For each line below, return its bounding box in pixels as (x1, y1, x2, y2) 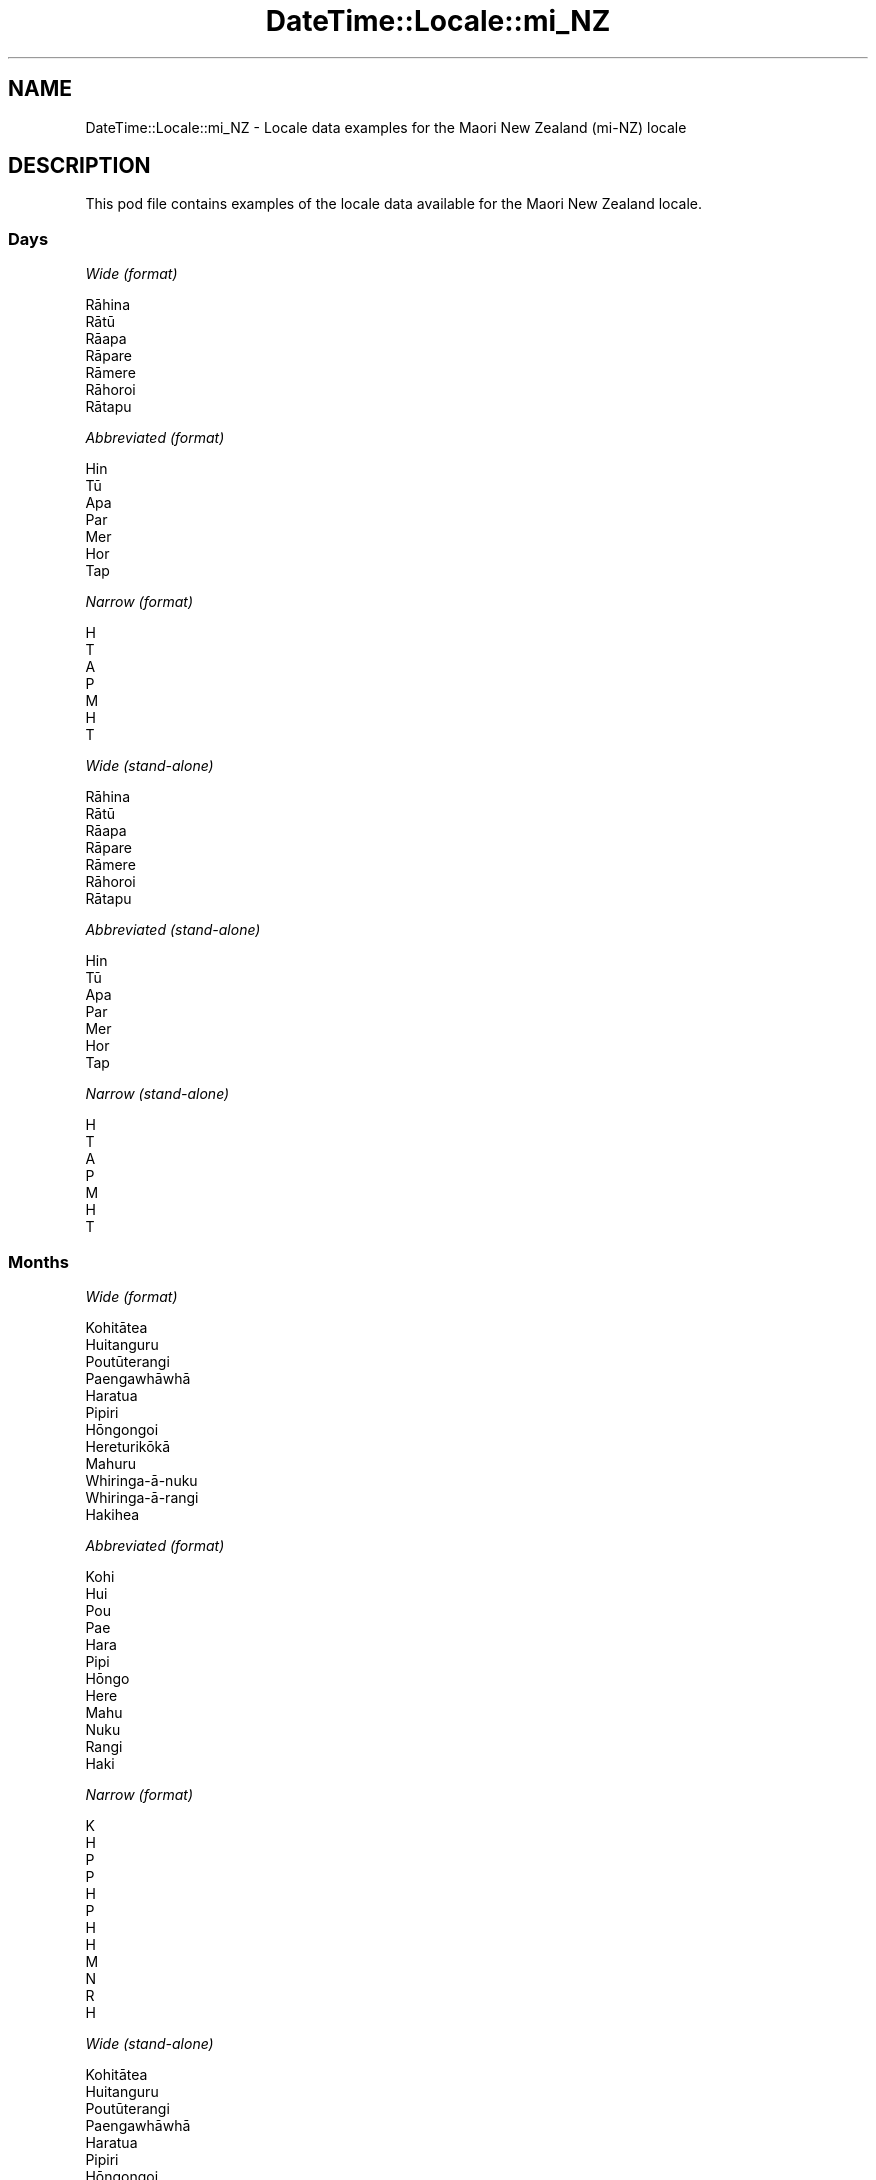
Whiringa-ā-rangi (85, 1488, 199, 1506)
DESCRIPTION (8, 153, 151, 179)
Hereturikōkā (85, 1437, 171, 1455)
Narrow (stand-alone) (85, 1085, 230, 1103)
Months (8, 1251, 69, 1272)
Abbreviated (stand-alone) (85, 921, 261, 939)
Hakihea (85, 1505, 140, 1523)
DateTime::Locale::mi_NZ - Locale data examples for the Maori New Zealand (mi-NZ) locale (85, 118, 687, 136)
